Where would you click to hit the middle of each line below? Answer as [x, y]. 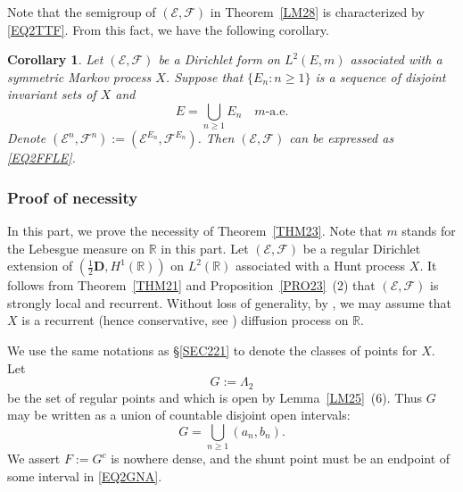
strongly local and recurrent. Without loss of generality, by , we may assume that [229, 302]
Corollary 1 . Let [55, 59]
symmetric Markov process [79, 76]
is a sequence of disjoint [380, 76]
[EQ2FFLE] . [41, 158]
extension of [40, 266]
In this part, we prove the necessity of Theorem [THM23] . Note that [195, 231]
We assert [34, 459]
